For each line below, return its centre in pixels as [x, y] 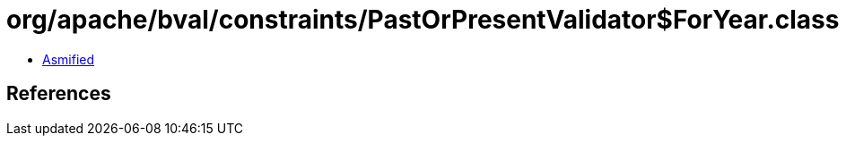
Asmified [69, 59]
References [59, 94]
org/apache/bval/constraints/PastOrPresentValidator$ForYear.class [423, 20]
